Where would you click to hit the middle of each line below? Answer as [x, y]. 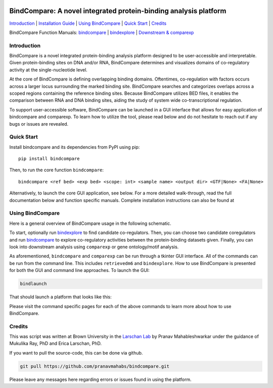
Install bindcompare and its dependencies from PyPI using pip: [75, 147]
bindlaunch [33, 284]
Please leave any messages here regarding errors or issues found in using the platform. [100, 379]
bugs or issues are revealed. [39, 124]
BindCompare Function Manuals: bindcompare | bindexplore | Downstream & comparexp [102, 32]
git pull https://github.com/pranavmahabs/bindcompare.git [95, 366]
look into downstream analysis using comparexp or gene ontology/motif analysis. [94, 247]
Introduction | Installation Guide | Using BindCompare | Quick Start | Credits [88, 23]
